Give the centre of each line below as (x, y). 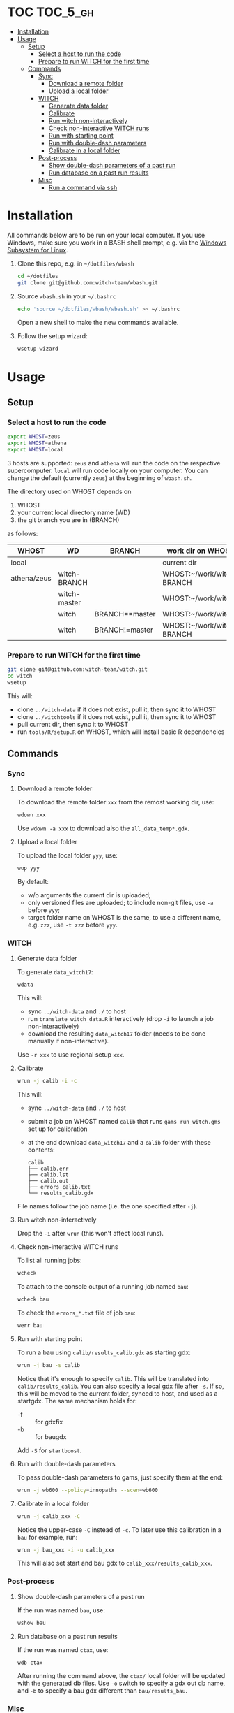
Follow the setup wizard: (53, 335)
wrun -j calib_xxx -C (49, 1516)
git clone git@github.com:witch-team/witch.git (78, 670)
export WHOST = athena (37, 443)
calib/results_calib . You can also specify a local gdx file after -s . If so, (120, 1386)
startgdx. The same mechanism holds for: (77, 1401)
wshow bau (32, 1623)
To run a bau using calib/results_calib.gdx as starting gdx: (104, 1352)
